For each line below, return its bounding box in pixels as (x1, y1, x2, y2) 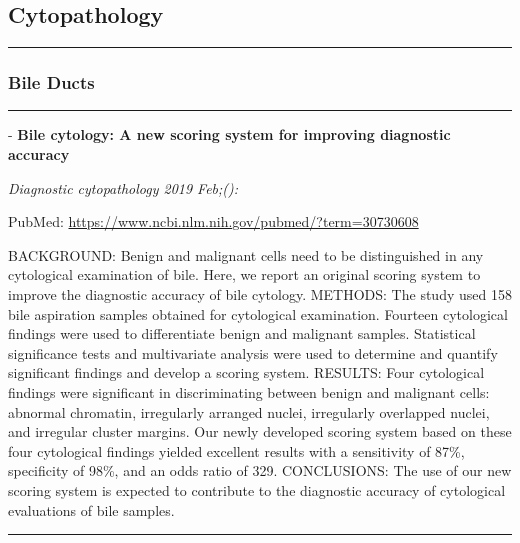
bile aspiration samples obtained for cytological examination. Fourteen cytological (8, 303, 508, 324)
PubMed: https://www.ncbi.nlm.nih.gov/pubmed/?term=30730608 (8, 211, 419, 232)
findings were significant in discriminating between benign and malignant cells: (8, 381, 490, 402)
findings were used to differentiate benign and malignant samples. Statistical (8, 323, 476, 344)
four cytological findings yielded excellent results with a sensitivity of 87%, (8, 440, 465, 461)
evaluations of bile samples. (8, 499, 175, 520)
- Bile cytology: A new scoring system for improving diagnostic (8, 124, 451, 145)
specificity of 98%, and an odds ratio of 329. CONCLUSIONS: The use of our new (8, 460, 512, 481)
